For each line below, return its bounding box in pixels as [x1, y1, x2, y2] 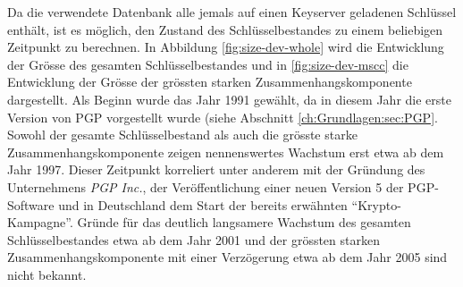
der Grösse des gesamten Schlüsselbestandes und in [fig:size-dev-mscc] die [7, 55, 408, 73]
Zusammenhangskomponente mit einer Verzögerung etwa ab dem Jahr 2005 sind [7, 248, 448, 266]
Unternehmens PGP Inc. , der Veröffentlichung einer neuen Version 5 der [7, 177, 404, 196]
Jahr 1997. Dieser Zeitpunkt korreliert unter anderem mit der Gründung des [7, 160, 425, 179]
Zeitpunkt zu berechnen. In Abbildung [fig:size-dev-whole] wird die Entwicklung [7, 38, 444, 56]
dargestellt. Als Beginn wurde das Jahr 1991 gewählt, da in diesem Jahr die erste [7, 89, 451, 108]
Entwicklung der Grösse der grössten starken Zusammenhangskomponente [7, 72, 412, 91]
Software [7, 195, 55, 214]
